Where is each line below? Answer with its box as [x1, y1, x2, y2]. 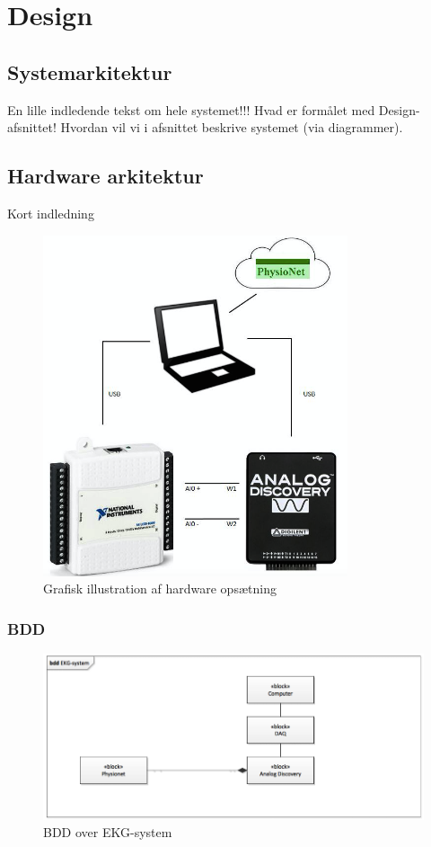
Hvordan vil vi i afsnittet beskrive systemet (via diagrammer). [60, 118, 403, 137]
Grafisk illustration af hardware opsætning [43, 579, 277, 598]
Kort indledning [7, 203, 94, 222]
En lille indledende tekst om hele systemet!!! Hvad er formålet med [7, 100, 375, 119]
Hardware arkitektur [7, 162, 204, 190]
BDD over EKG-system [43, 823, 172, 842]
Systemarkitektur [7, 58, 172, 85]
